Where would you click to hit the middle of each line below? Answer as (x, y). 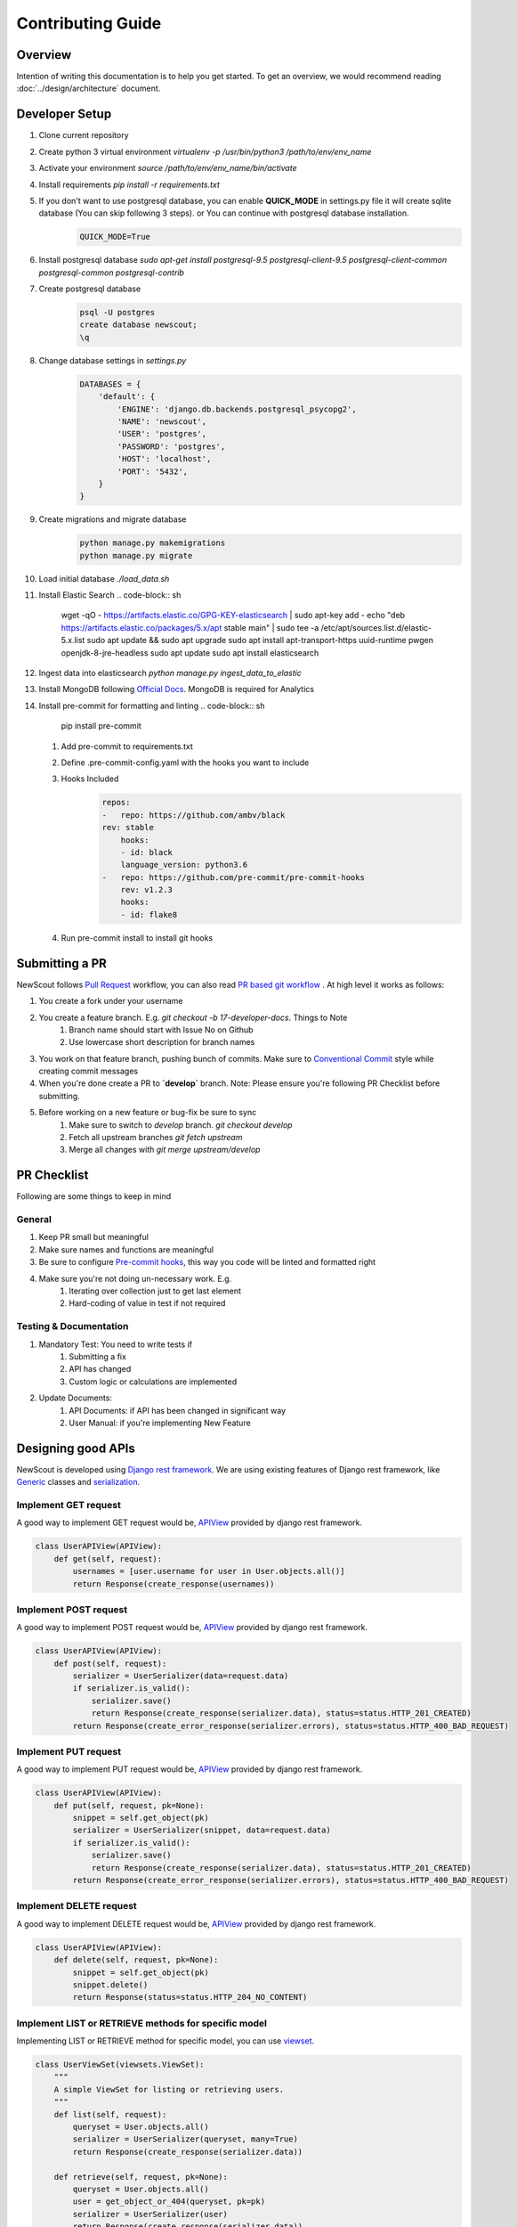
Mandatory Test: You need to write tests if (116, 1344)
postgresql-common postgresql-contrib (111, 273)
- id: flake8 (149, 914)
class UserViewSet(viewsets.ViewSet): (120, 2065)
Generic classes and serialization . (78, 1482)
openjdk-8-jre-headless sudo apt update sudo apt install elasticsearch (190, 653)
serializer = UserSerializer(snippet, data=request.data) (202, 1830)
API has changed (100, 1369)
